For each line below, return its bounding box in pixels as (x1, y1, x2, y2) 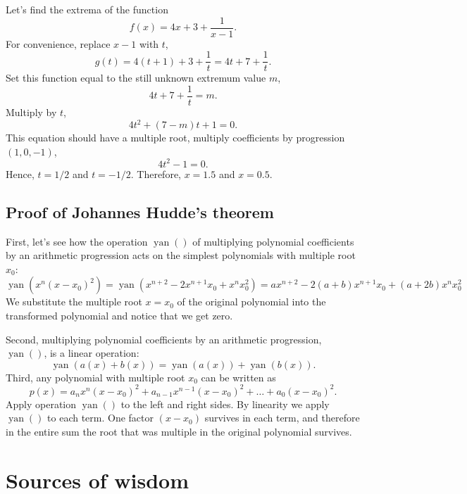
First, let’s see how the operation (6, 234, 148, 248)
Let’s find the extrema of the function (6, 2, 168, 16)
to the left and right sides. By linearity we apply (120, 396, 330, 411)
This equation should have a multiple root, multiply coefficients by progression (6, 130, 345, 145)
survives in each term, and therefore (204, 410, 360, 425)
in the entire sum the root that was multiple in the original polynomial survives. (6, 424, 352, 438)
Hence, (6, 166, 35, 181)
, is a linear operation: (44, 346, 139, 360)
